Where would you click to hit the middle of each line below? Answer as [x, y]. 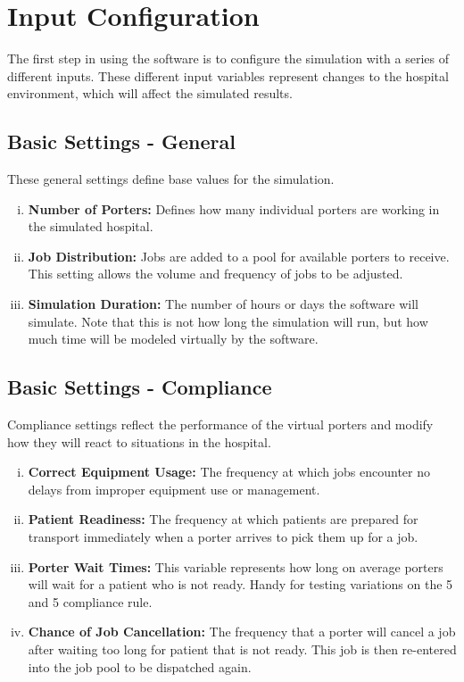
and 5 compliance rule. [90, 601]
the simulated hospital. [91, 226]
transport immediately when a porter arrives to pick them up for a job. [223, 537]
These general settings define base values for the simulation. [171, 179]
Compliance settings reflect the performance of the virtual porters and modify [220, 424]
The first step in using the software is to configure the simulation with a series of [228, 58]
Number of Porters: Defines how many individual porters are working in [234, 208]
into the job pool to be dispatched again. [140, 666]
